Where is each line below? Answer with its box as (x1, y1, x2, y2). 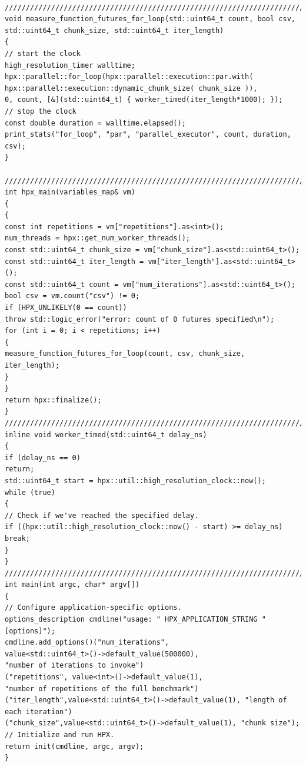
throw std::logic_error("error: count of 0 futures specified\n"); (5, 315, 275, 323)
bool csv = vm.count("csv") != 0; (5, 292, 140, 301)
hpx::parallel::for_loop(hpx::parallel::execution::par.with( (5, 72, 254, 81)
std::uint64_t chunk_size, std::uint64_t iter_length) (5, 26, 224, 35)
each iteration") (5, 707, 72, 716)
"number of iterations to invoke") (5, 661, 144, 670)
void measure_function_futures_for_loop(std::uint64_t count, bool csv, (5, 15, 295, 24)
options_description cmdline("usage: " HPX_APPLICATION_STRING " (5, 615, 266, 624)
